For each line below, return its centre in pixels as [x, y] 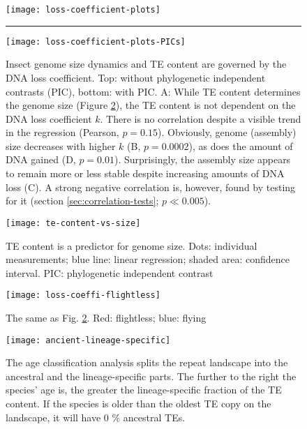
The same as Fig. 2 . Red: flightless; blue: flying [106, 317]
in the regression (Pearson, [62, 132]
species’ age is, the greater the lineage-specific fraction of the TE [144, 390]
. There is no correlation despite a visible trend [201, 118]
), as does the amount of [241, 145]
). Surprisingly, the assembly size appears [203, 159]
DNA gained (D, [41, 159]
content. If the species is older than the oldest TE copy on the [138, 403]
